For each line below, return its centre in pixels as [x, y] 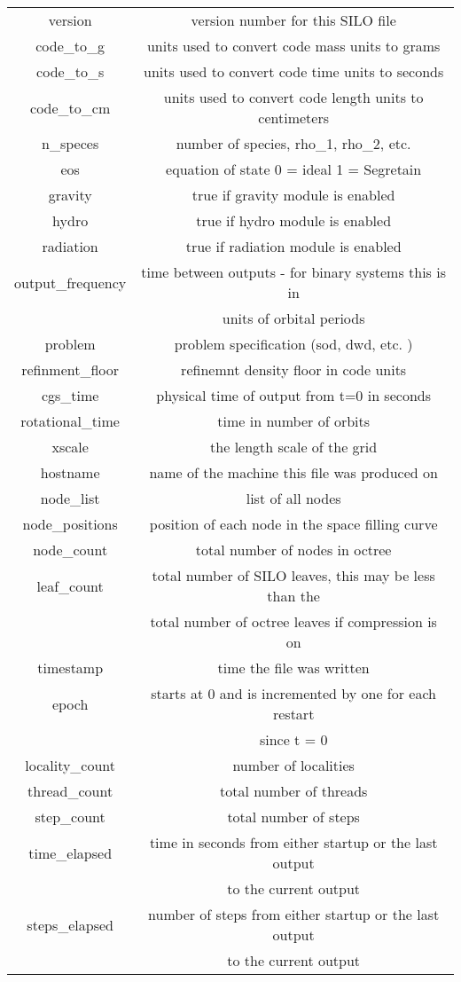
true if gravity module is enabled [293, 195]
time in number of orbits [294, 421]
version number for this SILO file [293, 20]
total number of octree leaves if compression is [293, 621]
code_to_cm [70, 107]
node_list [70, 498]
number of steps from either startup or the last [294, 914]
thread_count [70, 791]
